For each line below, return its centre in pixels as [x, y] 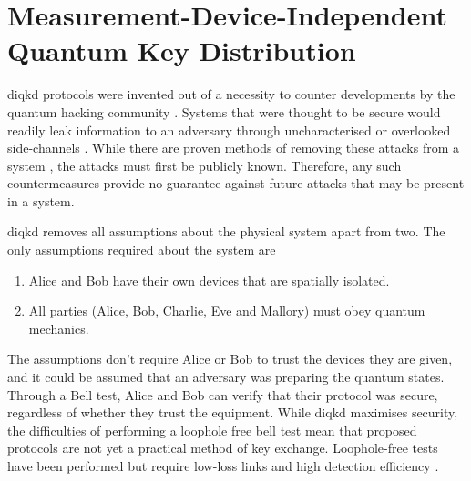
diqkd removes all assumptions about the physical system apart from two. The [226, 231]
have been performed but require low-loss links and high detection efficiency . [223, 466]
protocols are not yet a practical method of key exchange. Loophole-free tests [223, 448]
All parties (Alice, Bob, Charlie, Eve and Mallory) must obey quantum [227, 311]
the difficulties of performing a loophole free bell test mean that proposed [212, 430]
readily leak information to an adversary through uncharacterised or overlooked [229, 130]
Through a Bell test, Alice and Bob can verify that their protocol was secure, [223, 394]
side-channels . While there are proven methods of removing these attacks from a [233, 148]
